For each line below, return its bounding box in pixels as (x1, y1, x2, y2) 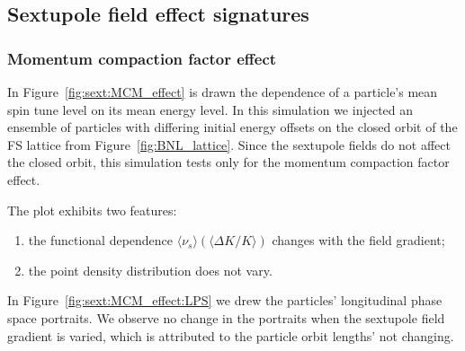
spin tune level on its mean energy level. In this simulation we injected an (7, 100, 414, 118)
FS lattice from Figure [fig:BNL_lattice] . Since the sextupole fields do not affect (7, 135, 451, 154)
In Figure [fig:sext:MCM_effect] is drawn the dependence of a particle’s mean (7, 83, 438, 101)
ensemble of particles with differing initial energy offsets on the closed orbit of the (7, 118, 458, 136)
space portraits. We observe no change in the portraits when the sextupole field (7, 308, 445, 327)
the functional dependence (28, 231, 174, 250)
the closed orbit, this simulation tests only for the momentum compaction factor (7, 153, 450, 171)
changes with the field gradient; (272, 231, 445, 250)
